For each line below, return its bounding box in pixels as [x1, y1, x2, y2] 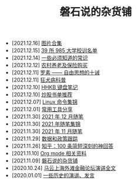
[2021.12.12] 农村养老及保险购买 [11, 62, 88, 69]
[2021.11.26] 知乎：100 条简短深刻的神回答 [11, 142, 114, 150]
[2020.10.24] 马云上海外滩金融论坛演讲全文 [11, 165, 116, 172]
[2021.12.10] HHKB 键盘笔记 [11, 83, 78, 91]
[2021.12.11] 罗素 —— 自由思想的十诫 [11, 69, 100, 76]
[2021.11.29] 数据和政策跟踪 [11, 135, 78, 142]
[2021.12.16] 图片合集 [11, 39, 62, 47]
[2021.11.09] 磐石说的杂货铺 [11, 157, 78, 165]
